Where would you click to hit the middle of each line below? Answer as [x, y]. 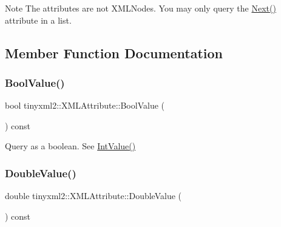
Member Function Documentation [114, 53]
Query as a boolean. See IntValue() [70, 146]
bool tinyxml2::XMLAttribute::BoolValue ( [85, 105]
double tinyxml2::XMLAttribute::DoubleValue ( [93, 196]
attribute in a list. [38, 20]
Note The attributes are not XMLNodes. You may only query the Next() [140, 8]
